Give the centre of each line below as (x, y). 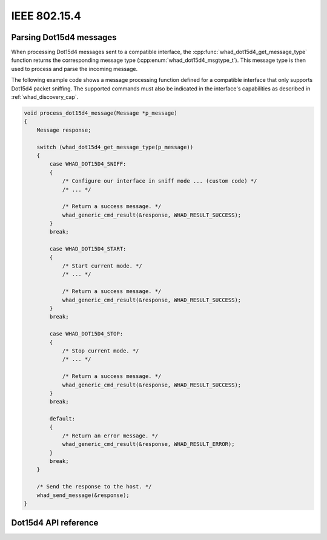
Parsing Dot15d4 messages (64, 37)
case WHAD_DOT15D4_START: (88, 249)
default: (62, 419)
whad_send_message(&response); (83, 495)
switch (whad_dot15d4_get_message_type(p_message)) (115, 147)
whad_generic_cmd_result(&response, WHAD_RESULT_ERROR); (148, 444)
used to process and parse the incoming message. (74, 69)
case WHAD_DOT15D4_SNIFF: (88, 164)
